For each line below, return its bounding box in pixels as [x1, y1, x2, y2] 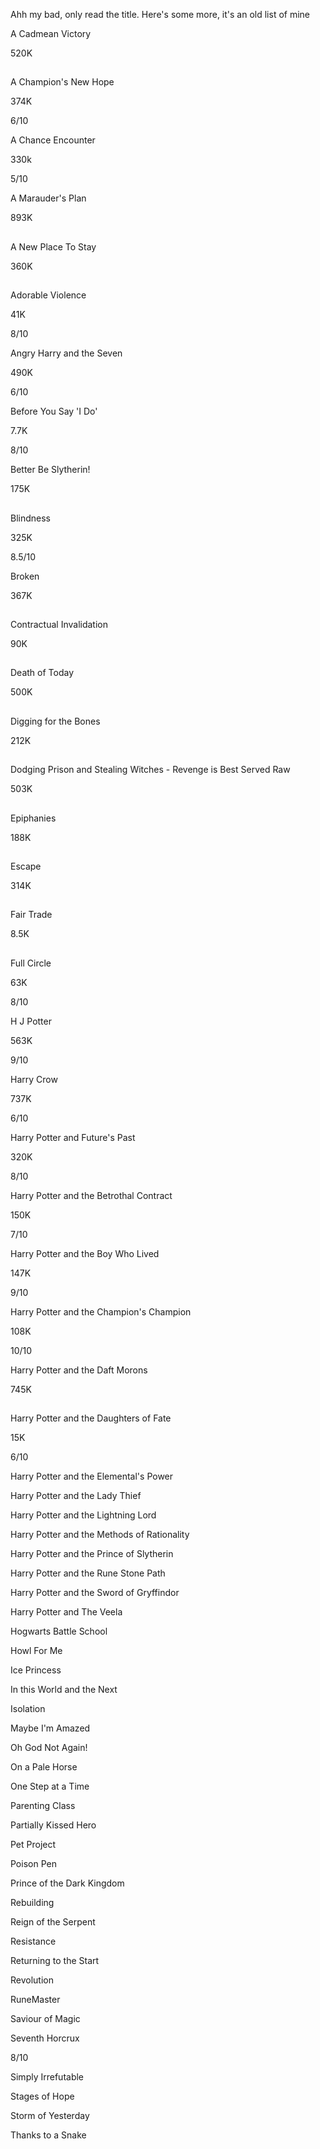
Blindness [10, 512, 51, 524]
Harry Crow [10, 1073, 58, 1085]
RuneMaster [10, 1994, 61, 2006]
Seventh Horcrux [10, 2032, 80, 2044]
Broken [10, 570, 40, 582]
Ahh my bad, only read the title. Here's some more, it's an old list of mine [10, 9, 311, 20]
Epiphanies [10, 812, 57, 824]
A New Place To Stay [10, 240, 97, 253]
